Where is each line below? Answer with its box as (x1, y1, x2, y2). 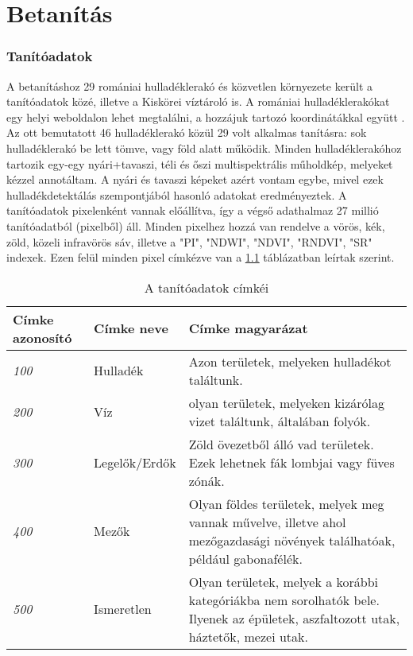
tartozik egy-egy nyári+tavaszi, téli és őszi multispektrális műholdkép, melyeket (6, 155, 393, 172)
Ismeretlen (94, 600, 152, 619)
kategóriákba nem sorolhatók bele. (188, 590, 380, 609)
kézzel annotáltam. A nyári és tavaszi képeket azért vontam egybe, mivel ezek (6, 171, 384, 188)
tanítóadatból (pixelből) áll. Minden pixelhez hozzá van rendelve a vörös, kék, (6, 217, 385, 234)
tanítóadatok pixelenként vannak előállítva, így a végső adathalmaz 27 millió (6, 202, 379, 219)
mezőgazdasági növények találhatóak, (188, 530, 396, 549)
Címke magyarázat (188, 319, 308, 338)
